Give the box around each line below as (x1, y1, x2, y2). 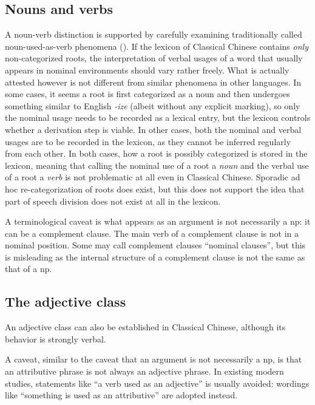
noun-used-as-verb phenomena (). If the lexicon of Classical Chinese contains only (5, 39, 308, 52)
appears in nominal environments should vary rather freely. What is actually (5, 63, 290, 76)
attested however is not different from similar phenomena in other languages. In (5, 75, 302, 88)
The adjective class (5, 292, 126, 311)
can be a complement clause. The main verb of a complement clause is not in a (5, 226, 299, 239)
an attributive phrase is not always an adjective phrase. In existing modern (5, 365, 284, 378)
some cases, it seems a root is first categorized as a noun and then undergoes (5, 87, 290, 100)
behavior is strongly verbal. (5, 332, 106, 345)
